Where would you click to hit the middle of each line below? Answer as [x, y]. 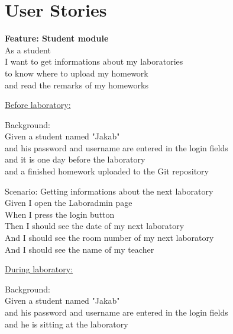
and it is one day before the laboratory [75, 159]
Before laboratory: [38, 105]
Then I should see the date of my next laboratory [95, 226]
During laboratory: [39, 269]
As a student [28, 50]
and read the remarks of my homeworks [77, 85]
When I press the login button [60, 214]
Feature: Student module [57, 38]
